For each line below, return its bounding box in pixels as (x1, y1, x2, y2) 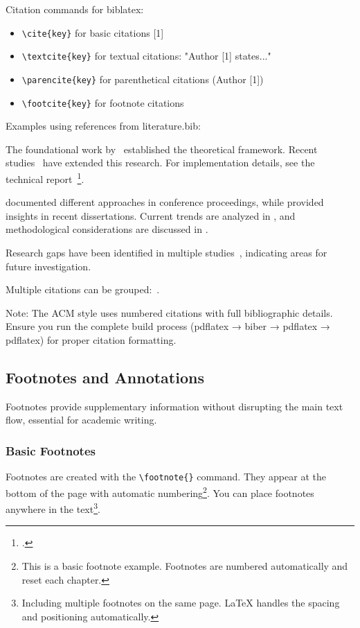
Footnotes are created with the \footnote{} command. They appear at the (6, 469, 326, 484)
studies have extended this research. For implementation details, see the (6, 155, 315, 170)
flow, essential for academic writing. (6, 412, 157, 427)
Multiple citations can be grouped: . (6, 282, 160, 297)
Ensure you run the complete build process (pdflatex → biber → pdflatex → (6, 319, 330, 333)
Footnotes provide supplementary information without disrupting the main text (6, 399, 343, 413)
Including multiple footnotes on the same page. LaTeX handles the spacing (21, 595, 340, 610)
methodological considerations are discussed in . (6, 222, 208, 236)
